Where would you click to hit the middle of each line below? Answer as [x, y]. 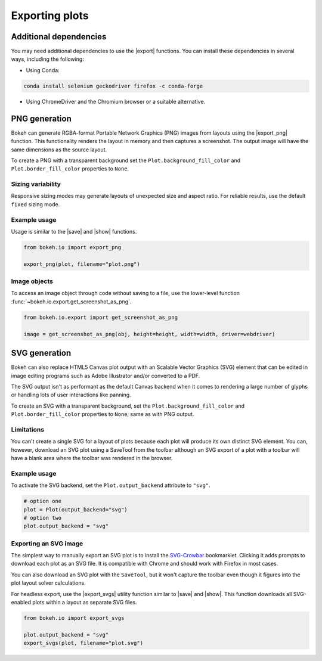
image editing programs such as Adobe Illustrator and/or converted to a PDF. [106, 376]
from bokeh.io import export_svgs [74, 618]
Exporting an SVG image [47, 544]
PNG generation [41, 118]
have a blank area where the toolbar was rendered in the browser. [92, 458]
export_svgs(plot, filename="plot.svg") [83, 643]
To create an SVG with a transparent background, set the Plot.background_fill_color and [128, 406]
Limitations [28, 429]
